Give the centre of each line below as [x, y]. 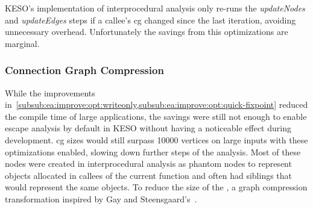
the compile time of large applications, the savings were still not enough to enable [156, 116]
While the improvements [50, 92]
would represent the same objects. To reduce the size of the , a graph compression [156, 187]
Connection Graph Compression [84, 70]
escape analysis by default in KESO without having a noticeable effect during [148, 128]
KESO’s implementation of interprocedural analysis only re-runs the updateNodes [155, 8]
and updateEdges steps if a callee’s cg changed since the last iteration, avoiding [150, 20]
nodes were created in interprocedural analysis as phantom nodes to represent [148, 164]
